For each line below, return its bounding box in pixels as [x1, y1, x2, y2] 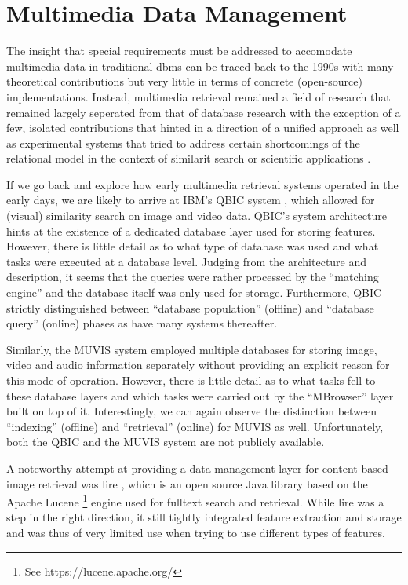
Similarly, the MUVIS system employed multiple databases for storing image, [6, 341, 377, 357]
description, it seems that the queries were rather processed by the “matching [6, 269, 379, 285]
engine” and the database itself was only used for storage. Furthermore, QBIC [6, 284, 382, 301]
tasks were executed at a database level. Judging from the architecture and [6, 253, 367, 269]
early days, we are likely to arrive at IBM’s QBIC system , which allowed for [6, 192, 375, 208]
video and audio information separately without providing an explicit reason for [6, 356, 390, 373]
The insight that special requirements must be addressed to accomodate [6, 42, 352, 59]
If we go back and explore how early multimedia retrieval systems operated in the [6, 176, 399, 192]
